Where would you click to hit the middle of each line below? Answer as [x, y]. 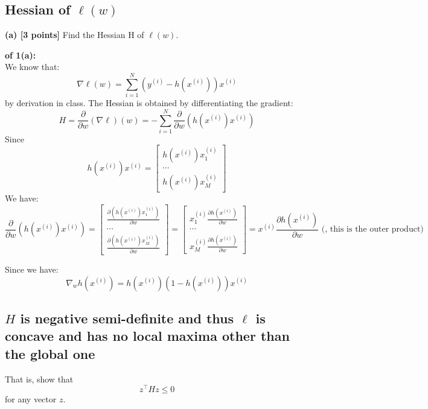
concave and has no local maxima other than [147, 336]
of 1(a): [21, 55]
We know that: [32, 67]
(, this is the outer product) [372, 230]
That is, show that [39, 379]
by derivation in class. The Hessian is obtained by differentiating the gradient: [149, 103]
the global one [50, 353]
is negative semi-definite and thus [127, 318]
